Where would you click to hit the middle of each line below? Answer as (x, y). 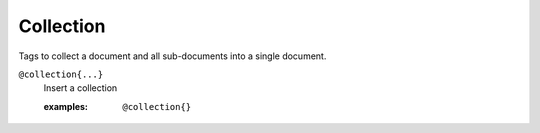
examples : (66, 106)
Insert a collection (80, 88)
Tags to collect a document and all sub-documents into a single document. (172, 56)
